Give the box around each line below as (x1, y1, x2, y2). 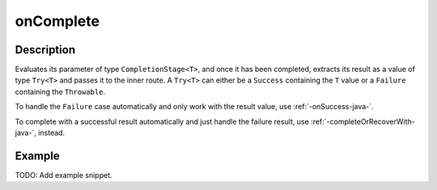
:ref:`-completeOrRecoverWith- (310, 116, 416, 126)
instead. (37, 128, 65, 137)
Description (15, 43, 76, 57)
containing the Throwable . (15, 87, 105, 96)
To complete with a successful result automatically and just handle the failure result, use (15, 116, 309, 126)
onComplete (15, 12, 100, 30)
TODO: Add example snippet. (15, 170, 112, 179)
